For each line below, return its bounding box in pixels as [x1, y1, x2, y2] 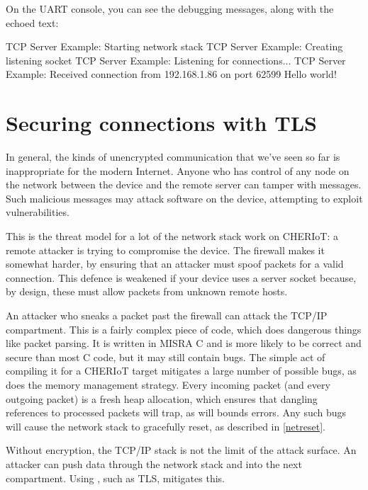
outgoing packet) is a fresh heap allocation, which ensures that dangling [6, 391, 318, 406]
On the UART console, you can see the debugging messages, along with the [6, 1, 334, 16]
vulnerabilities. [6, 205, 69, 220]
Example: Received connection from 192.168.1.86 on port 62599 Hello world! [6, 67, 337, 81]
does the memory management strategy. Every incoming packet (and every [6, 377, 330, 392]
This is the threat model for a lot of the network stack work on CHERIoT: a [6, 229, 338, 244]
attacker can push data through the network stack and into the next [6, 456, 302, 471]
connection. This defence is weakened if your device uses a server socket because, [6, 270, 357, 285]
